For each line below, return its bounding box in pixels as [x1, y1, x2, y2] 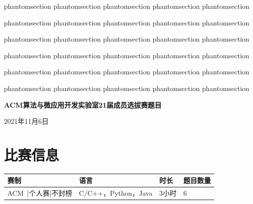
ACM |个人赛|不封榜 [7, 188, 72, 198]
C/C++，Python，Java [79, 188, 153, 198]
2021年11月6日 [4, 116, 49, 126]
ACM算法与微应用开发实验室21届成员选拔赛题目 [4, 99, 162, 110]
